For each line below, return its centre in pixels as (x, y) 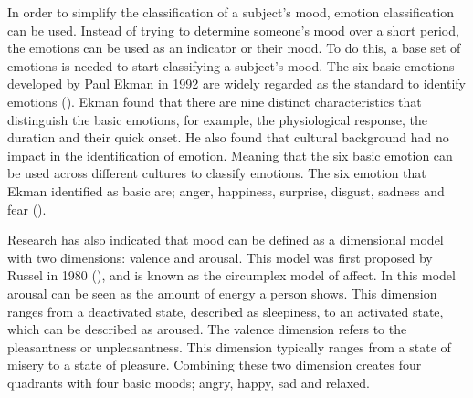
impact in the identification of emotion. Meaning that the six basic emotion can (230, 155)
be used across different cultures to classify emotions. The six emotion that (217, 173)
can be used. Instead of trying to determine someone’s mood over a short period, (233, 30)
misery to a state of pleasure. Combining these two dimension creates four (215, 365)
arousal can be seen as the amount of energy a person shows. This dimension (222, 293)
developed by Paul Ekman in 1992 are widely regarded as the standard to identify (237, 84)
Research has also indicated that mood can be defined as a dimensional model (226, 240)
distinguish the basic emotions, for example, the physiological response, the (217, 119)
